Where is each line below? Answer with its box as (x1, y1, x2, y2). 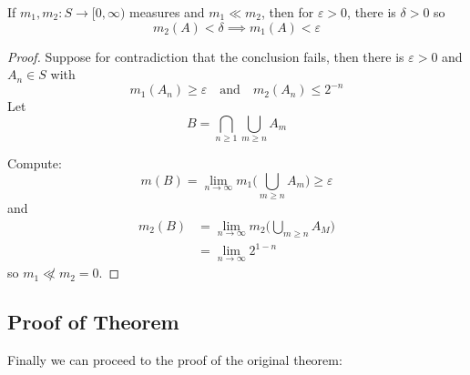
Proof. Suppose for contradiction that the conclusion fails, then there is (7, 46, 404, 66)
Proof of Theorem (7, 308, 179, 336)
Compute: (7, 154, 62, 173)
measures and (129, 3, 205, 21)
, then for (261, 3, 314, 21)
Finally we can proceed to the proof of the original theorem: (7, 350, 342, 370)
